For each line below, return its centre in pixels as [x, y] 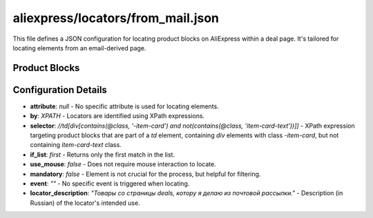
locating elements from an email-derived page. [79, 48]
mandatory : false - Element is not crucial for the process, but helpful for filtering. [145, 174]
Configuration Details [60, 90]
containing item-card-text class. [76, 145]
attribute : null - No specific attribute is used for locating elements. [124, 106]
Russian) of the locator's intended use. [85, 203]
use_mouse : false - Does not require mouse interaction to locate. [123, 164]
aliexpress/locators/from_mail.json [116, 18]
